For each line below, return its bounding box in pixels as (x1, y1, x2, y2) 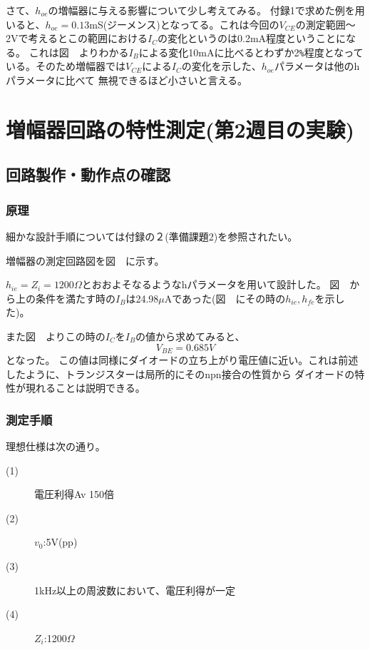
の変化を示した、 (181, 59, 262, 73)
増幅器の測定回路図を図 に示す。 (6, 253, 165, 268)
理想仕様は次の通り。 (6, 439, 106, 454)
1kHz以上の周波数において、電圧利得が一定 (34, 582, 235, 597)
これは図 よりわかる (29, 44, 129, 59)
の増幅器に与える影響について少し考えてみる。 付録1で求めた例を (48, 3, 355, 17)
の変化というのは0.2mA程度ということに (158, 31, 346, 46)
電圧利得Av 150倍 (34, 487, 114, 502)
